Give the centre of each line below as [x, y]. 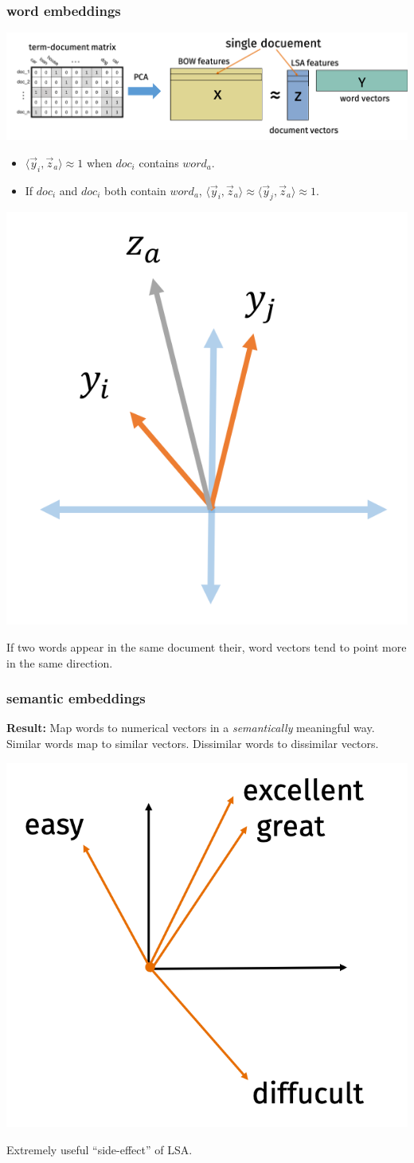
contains [159, 162]
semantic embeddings [76, 698]
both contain [135, 190]
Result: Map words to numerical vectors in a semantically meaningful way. [191, 728]
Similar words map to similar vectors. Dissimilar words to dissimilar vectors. [193, 743]
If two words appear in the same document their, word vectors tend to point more [207, 647]
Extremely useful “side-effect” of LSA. [100, 1149]
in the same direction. [60, 662]
